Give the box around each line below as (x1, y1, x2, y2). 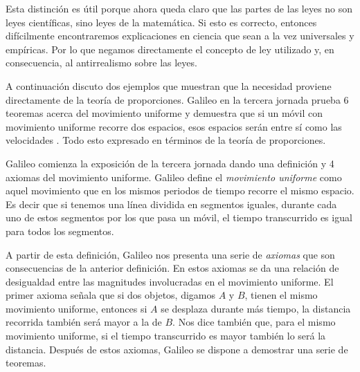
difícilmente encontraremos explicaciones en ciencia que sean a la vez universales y (6, 28, 354, 43)
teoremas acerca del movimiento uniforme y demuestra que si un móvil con (6, 106, 323, 120)
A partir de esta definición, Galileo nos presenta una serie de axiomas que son (6, 247, 335, 261)
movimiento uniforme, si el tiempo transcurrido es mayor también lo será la (6, 328, 326, 343)
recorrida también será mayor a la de (6, 315, 162, 329)
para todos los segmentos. (6, 223, 114, 238)
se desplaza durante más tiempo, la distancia (161, 301, 351, 315)
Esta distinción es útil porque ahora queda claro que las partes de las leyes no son (6, 1, 353, 15)
